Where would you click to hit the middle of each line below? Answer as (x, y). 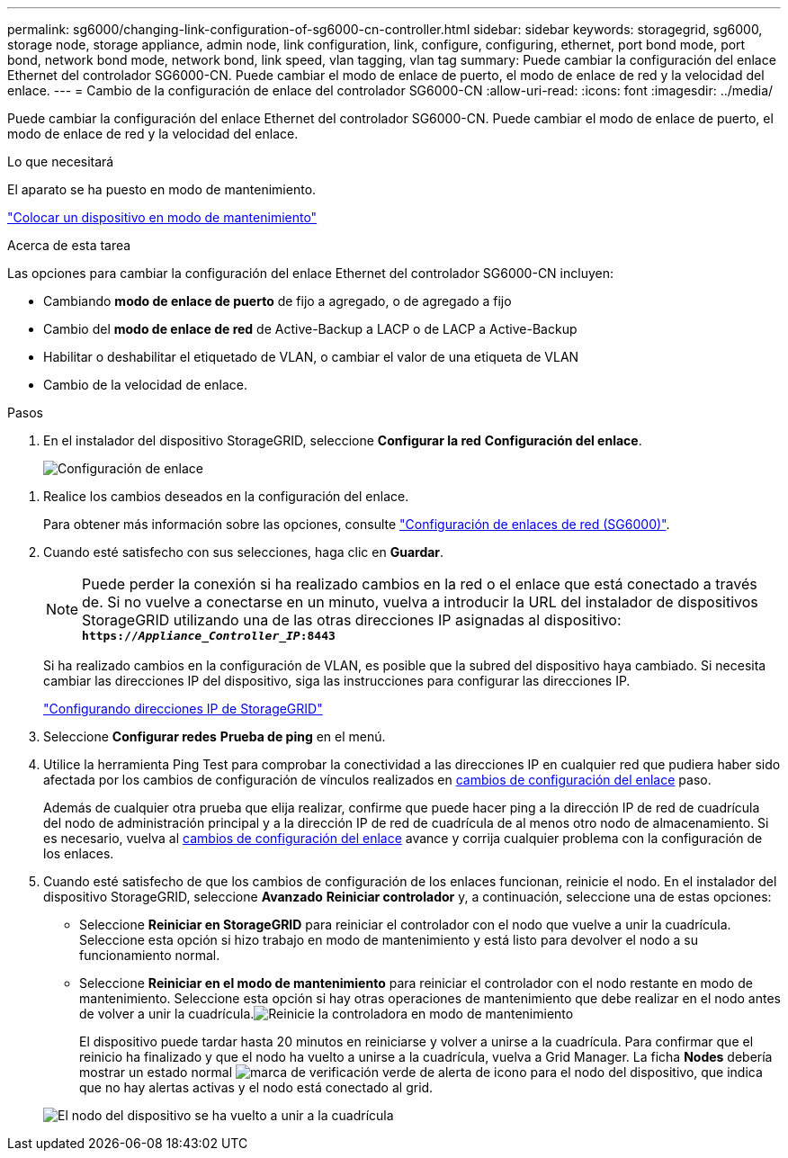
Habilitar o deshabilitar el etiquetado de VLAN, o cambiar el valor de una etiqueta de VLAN (311, 357)
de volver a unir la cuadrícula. (167, 1014)
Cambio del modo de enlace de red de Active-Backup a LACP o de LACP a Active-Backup (310, 329)
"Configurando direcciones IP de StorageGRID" (183, 709)
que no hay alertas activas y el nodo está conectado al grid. (256, 1087)
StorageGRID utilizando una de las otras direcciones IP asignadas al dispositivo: (352, 620)
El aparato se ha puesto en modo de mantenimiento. (162, 189)
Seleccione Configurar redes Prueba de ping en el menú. (215, 736)
